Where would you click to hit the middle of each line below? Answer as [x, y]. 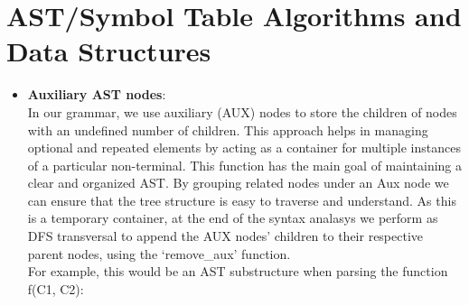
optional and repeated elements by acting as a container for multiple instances [244, 148]
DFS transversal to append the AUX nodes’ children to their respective [225, 236]
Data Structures [109, 51]
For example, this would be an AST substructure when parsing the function [238, 271]
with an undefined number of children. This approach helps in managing [228, 129]
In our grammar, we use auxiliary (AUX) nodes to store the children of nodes [242, 111]
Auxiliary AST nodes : [97, 94]
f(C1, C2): [56, 288]
